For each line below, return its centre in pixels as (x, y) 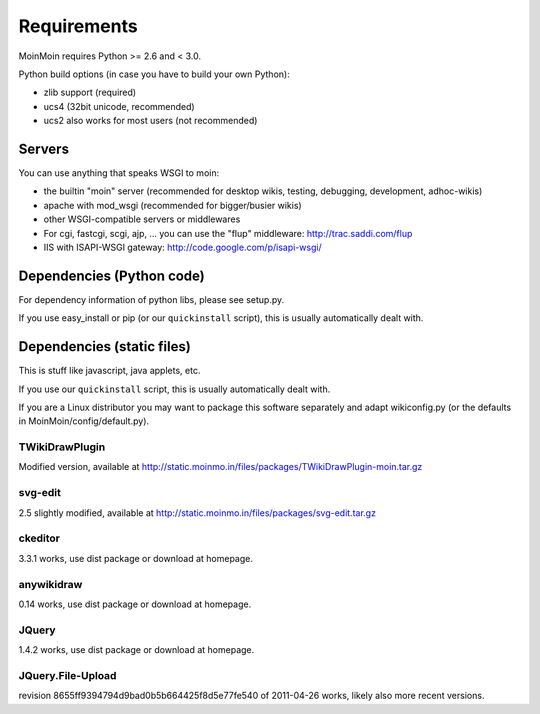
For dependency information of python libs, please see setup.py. (151, 299)
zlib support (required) (90, 92)
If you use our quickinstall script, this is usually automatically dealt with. (174, 389)
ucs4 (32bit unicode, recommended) (119, 106)
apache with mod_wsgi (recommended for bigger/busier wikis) (172, 205)
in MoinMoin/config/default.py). (84, 421)
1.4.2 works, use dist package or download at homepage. (136, 650)
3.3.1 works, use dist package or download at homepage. (136, 558)
